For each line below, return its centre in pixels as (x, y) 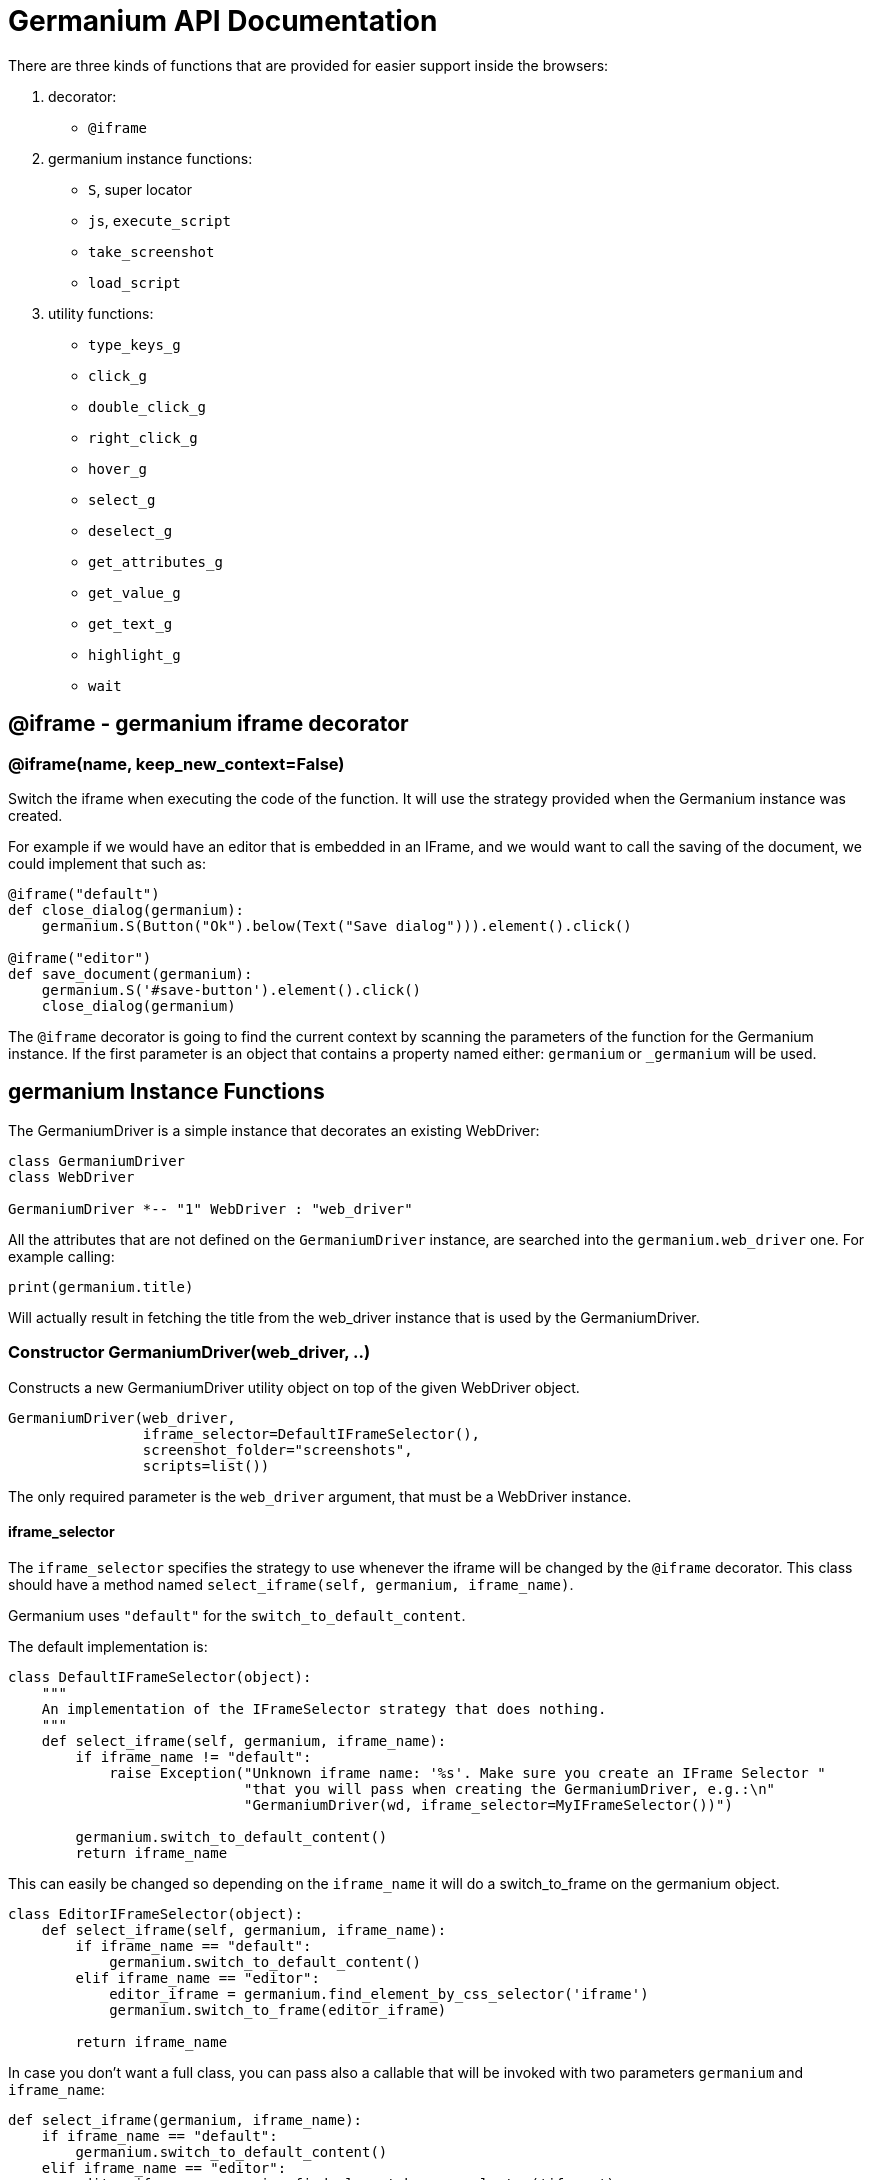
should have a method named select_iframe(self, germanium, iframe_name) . (291, 1584)
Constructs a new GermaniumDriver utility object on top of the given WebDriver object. (294, 1387)
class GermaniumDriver (97, 1160)
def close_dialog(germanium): (126, 909)
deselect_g (130, 530)
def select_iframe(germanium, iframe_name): (185, 2119)
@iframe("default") (84, 893)
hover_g (118, 468)
